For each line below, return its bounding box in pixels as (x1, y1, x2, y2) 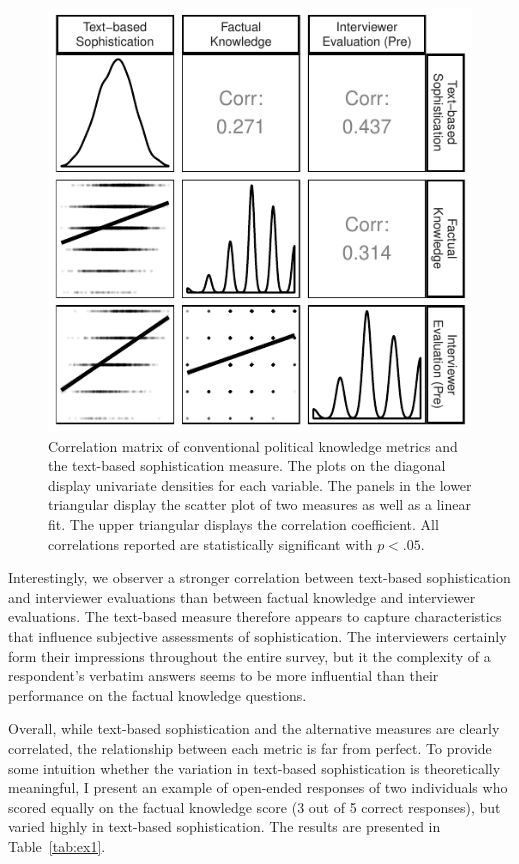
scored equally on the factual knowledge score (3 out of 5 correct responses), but (8, 796, 501, 817)
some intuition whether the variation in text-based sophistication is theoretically (8, 757, 501, 778)
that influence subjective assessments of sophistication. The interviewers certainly (8, 625, 507, 646)
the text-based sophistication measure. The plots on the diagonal (48, 455, 446, 476)
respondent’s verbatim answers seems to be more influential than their (8, 665, 439, 686)
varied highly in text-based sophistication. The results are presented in (8, 816, 441, 837)
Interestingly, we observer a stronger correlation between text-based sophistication (8, 567, 511, 588)
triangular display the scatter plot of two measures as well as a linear (48, 494, 471, 515)
